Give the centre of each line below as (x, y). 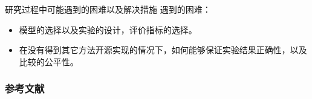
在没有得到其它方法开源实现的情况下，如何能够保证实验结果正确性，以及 (163, 50)
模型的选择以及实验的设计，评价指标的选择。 (108, 29)
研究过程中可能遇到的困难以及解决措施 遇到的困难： (108, 9)
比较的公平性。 (49, 61)
